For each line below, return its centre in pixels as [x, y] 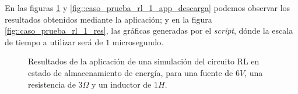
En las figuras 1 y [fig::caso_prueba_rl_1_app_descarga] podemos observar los [148, 8]
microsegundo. [138, 41]
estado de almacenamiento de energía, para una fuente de [131, 72]
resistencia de [52, 84]
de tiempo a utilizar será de [54, 41]
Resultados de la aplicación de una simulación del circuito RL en [144, 61]
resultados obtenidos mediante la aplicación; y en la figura [108, 19]
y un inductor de [121, 84]
